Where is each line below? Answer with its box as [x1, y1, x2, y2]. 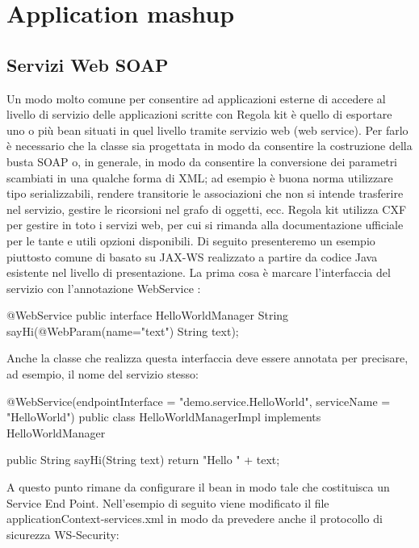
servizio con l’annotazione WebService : [6, 279, 201, 296]
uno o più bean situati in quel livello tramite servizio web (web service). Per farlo [6, 121, 409, 138]
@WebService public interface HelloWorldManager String [6, 307, 289, 324]
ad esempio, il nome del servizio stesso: [6, 366, 199, 383]
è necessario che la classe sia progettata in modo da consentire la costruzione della [6, 137, 413, 154]
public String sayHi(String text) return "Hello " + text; [6, 451, 280, 468]
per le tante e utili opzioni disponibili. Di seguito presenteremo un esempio [6, 232, 375, 249]
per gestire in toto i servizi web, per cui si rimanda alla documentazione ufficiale [6, 216, 404, 233]
